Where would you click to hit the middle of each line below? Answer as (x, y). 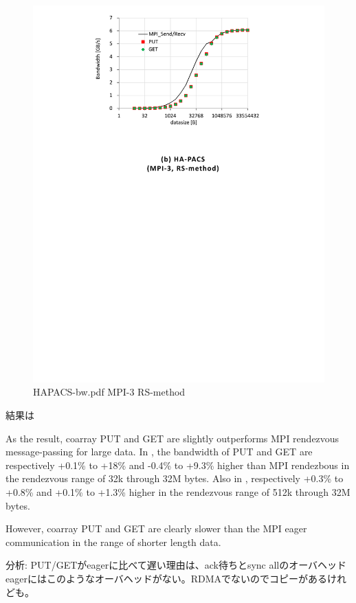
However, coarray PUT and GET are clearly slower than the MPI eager (156, 528)
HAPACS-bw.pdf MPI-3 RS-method (109, 392)
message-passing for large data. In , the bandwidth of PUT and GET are (159, 452)
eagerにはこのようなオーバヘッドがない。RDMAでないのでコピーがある (167, 579)
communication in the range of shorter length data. (113, 542)
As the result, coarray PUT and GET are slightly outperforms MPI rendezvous (173, 438)
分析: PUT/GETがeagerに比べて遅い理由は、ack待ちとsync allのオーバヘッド (176, 565)
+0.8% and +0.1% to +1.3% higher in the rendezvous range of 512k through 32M (178, 492)
